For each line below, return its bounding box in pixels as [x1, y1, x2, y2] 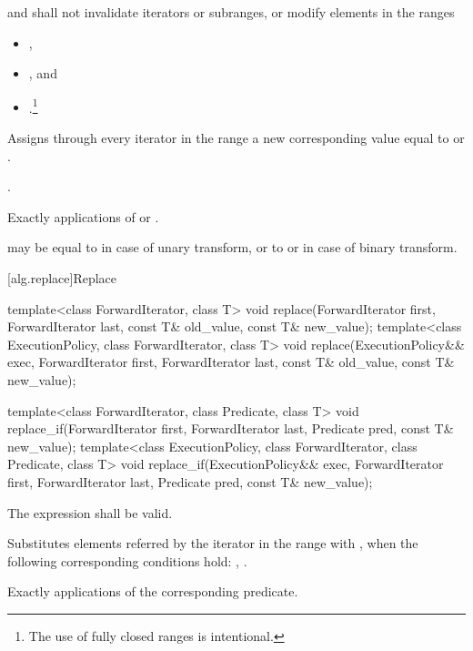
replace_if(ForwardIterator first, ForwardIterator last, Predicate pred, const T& [7, 419, 454, 438]
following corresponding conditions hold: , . [7, 551, 247, 570]
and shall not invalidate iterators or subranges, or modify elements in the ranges [7, 3, 455, 21]
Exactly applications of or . [7, 207, 159, 226]
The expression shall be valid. [7, 503, 173, 522]
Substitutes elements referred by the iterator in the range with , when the [7, 534, 418, 553]
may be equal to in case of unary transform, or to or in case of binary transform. [7, 238, 458, 257]
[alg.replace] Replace [7, 269, 117, 287]
